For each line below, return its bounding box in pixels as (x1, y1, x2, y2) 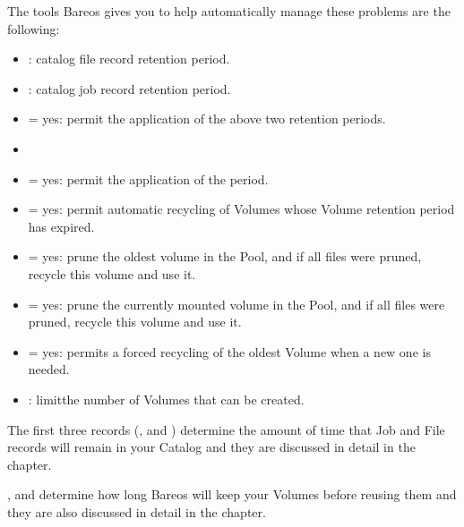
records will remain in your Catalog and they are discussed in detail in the (7, 438, 416, 456)
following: (7, 19, 60, 38)
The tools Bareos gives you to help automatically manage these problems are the (7, 2, 451, 20)
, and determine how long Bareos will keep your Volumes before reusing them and (7, 485, 457, 504)
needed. (28, 360, 70, 378)
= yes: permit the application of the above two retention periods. (28, 109, 386, 128)
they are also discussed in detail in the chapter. (7, 502, 266, 521)
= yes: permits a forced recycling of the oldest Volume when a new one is (28, 342, 431, 361)
